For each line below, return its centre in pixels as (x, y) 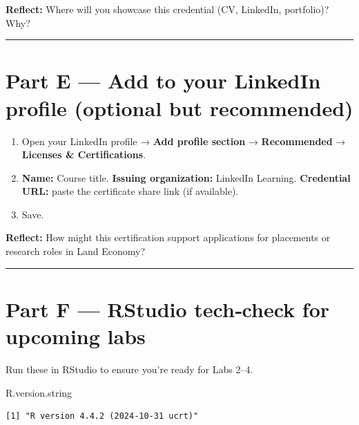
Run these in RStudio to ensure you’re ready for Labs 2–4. (129, 369)
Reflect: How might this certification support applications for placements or (168, 237)
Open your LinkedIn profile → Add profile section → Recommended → (184, 141)
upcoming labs (76, 336)
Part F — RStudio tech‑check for (168, 309)
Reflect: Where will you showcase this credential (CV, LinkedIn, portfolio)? (167, 9)
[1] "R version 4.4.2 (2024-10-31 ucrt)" (102, 416)
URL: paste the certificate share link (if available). (130, 191)
